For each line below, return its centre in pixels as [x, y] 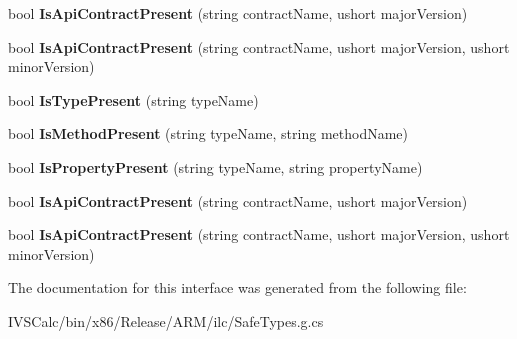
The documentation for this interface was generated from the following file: [237, 287]
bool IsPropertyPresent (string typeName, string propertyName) [215, 166]
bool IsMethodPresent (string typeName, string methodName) [208, 133]
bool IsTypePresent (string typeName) [133, 99]
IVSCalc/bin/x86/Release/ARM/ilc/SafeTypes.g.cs [166, 320]
